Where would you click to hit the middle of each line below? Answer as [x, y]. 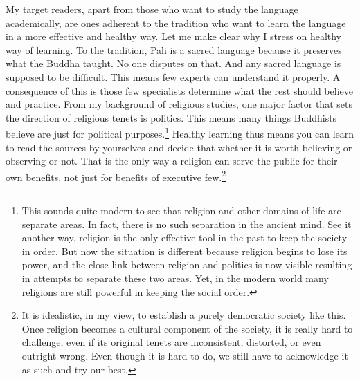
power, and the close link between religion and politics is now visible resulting [187, 264]
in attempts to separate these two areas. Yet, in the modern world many [175, 278]
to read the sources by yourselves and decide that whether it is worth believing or [179, 147]
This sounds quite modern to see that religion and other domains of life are [181, 211]
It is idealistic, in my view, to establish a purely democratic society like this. [184, 315]
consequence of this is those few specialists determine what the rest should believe [179, 90]
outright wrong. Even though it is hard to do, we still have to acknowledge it [185, 355]
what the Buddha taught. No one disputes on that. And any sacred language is [173, 63]
